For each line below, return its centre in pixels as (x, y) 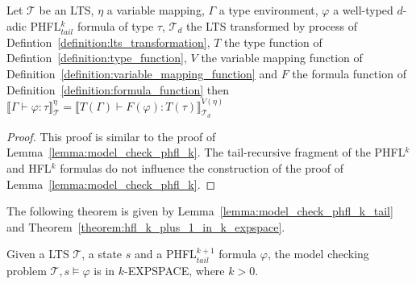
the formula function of (349, 73)
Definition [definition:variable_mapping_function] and (142, 73)
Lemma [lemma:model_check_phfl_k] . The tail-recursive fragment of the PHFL (206, 152)
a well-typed (363, 10)
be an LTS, (67, 10)
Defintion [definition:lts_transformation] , (108, 42)
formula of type (115, 25)
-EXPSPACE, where (175, 270)
